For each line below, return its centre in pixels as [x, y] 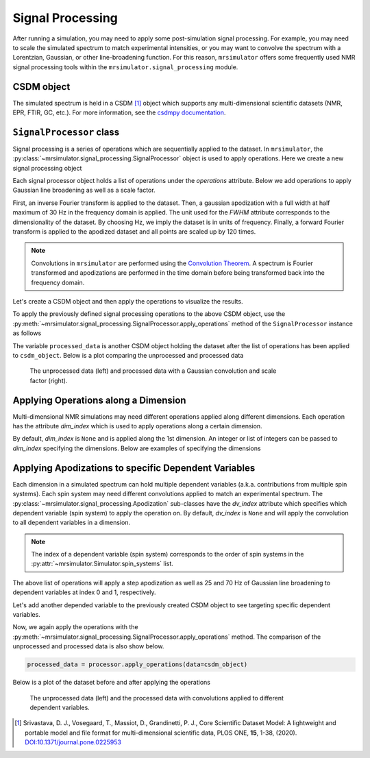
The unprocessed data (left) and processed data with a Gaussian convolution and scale [153, 371]
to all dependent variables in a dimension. [71, 523]
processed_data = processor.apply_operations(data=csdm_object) [137, 664]
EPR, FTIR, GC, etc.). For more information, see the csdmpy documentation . [119, 112]
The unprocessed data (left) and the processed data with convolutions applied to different [157, 698]
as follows [27, 333]
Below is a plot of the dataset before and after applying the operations [111, 683]
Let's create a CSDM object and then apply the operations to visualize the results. [128, 301]
